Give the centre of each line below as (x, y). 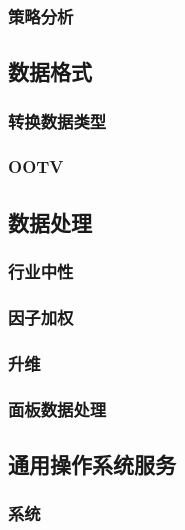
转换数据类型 (57, 120)
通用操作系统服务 (92, 463)
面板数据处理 (57, 408)
